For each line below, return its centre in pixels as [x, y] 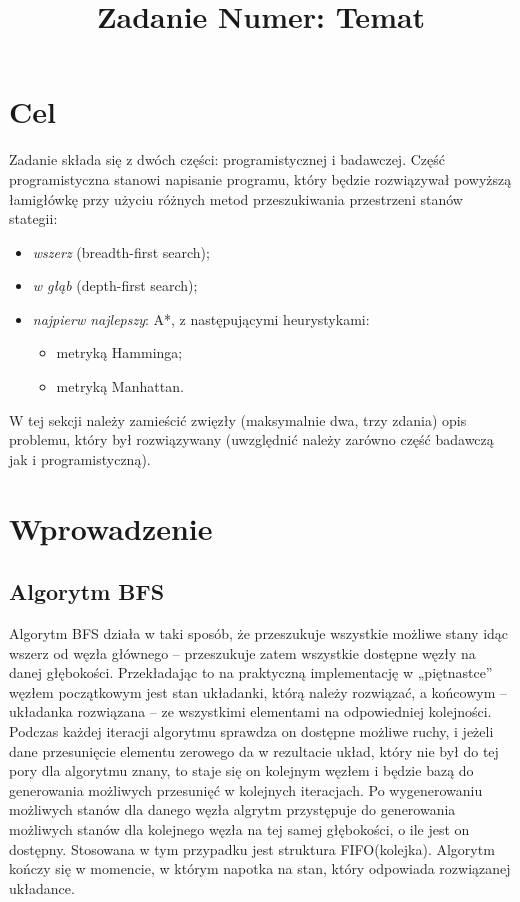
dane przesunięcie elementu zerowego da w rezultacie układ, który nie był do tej [254, 750]
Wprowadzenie [111, 527]
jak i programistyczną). [80, 458]
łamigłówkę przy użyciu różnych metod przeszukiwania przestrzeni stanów [236, 198]
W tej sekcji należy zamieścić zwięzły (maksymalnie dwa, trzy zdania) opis [238, 419]
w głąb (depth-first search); [115, 285]
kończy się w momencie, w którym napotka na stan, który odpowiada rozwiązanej [260, 868]
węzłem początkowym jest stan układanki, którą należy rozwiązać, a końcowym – [258, 691]
